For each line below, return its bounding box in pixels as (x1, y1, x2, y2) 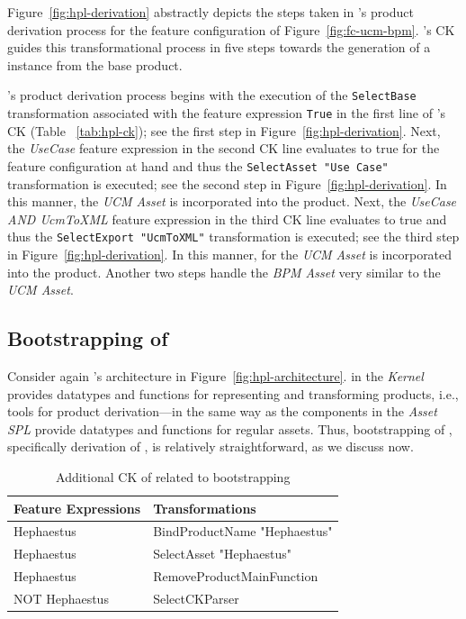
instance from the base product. (7, 55, 183, 74)
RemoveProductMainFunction (153, 567, 318, 586)
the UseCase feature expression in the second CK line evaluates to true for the (7, 139, 440, 158)
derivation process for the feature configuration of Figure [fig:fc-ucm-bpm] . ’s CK (7, 20, 455, 39)
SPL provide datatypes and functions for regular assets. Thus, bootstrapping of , (7, 419, 453, 438)
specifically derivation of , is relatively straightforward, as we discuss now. (7, 437, 414, 456)
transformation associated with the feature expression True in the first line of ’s (7, 104, 446, 123)
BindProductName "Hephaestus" (153, 522, 333, 541)
